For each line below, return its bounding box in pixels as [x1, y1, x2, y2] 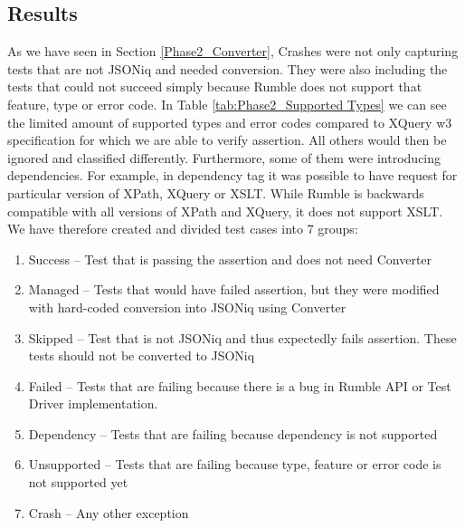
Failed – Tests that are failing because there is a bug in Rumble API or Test [28, 376, 451, 395]
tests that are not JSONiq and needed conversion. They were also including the [7, 59, 448, 78]
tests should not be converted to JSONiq [28, 346, 255, 365]
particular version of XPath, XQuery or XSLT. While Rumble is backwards [7, 183, 424, 202]
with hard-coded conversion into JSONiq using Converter [28, 297, 346, 316]
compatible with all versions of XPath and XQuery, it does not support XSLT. [7, 201, 443, 220]
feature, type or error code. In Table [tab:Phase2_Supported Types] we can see [7, 94, 447, 113]
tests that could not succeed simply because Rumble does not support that [7, 77, 422, 96]
